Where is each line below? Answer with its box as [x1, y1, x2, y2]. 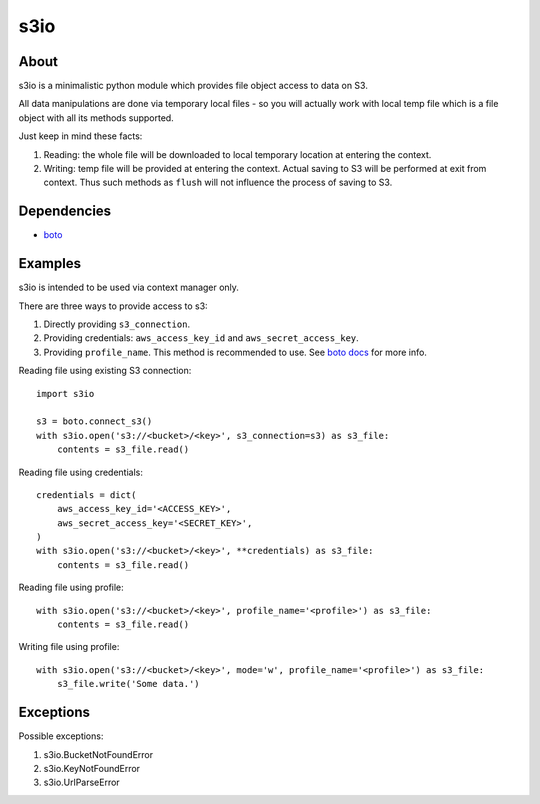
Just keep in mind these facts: [18, 130, 143, 142]
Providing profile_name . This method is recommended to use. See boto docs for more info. [43, 346, 427, 358]
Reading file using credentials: [18, 466, 144, 478]
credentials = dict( [36, 489, 137, 500]
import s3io [36, 388, 95, 399]
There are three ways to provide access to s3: [18, 300, 209, 312]
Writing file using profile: [18, 641, 120, 653]
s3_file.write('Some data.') [56, 678, 200, 690]
